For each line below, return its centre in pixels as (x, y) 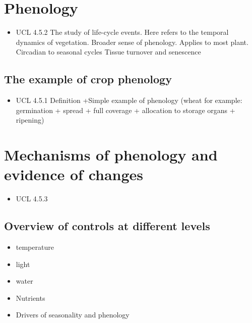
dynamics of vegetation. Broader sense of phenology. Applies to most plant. (132, 42)
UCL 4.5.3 (32, 199)
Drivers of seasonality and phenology (73, 315)
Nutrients (30, 298)
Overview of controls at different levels (107, 226)
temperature (35, 247)
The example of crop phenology (88, 79)
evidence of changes (74, 174)
